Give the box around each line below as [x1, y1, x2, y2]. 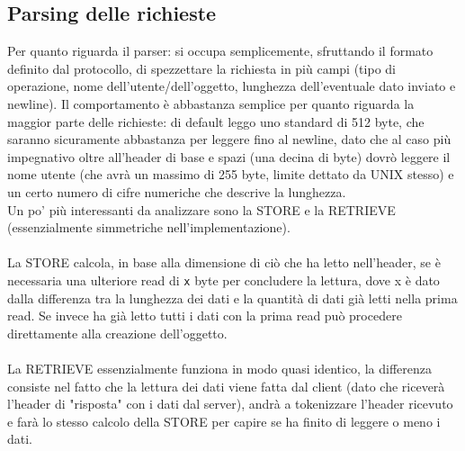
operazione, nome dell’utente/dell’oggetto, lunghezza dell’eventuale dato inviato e [7, 77, 456, 95]
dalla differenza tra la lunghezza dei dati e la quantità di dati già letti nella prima [7, 288, 458, 307]
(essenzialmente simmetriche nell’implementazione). [7, 218, 291, 237]
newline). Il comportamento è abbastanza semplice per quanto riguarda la [7, 94, 415, 113]
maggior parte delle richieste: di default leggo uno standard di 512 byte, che [7, 112, 425, 131]
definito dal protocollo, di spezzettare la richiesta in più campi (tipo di [7, 59, 396, 77]
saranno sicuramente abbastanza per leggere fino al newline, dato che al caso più [7, 130, 452, 149]
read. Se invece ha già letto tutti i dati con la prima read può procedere [7, 306, 402, 325]
